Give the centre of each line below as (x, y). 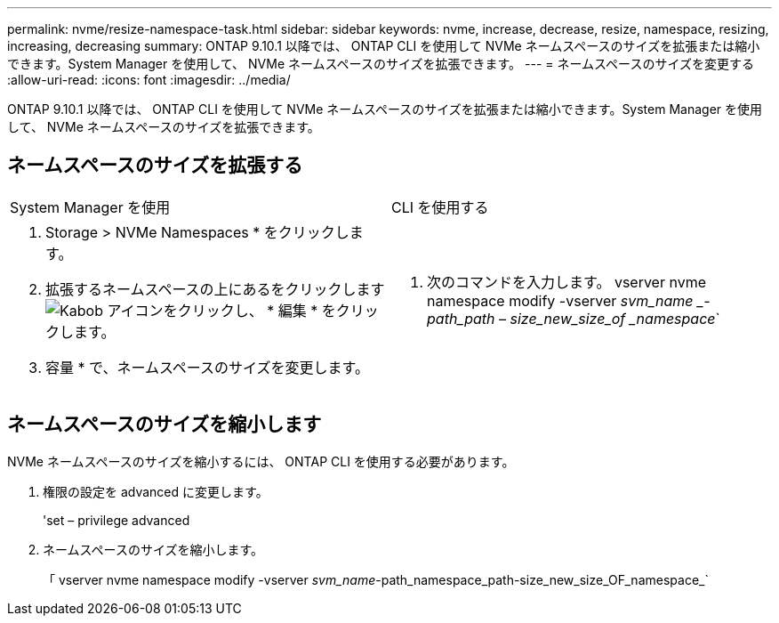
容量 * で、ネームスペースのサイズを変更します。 (207, 367)
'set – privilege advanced (116, 520)
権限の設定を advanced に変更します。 (156, 491)
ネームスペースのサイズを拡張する (155, 166)
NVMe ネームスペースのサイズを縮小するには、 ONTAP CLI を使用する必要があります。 (261, 461)
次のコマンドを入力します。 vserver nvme (567, 282)
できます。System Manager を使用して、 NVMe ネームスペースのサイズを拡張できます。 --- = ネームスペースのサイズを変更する (381, 64)
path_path (461, 318)
